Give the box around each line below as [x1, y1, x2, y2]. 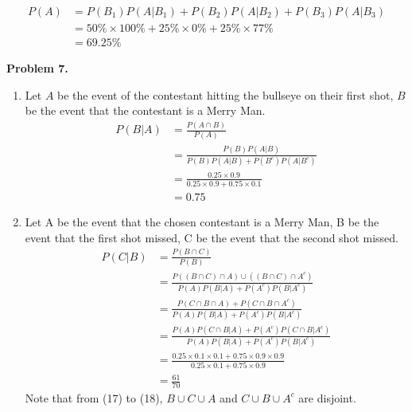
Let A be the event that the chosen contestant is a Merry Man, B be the [25, 214, 379, 230]
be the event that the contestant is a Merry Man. [25, 102, 266, 119]
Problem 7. [6, 60, 68, 77]
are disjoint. [298, 389, 356, 406]
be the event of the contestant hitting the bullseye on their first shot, [57, 86, 394, 103]
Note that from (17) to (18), [25, 389, 163, 406]
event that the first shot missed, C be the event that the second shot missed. [25, 229, 398, 245]
